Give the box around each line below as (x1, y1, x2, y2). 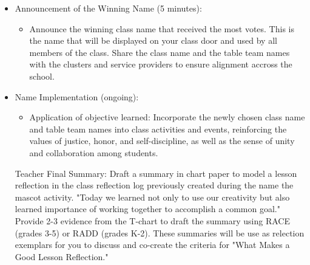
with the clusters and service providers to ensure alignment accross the (29, 58, 292, 71)
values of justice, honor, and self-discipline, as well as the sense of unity (29, 134, 295, 147)
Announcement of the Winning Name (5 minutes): (15, 2, 202, 14)
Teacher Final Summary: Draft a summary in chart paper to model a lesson (15, 167, 297, 179)
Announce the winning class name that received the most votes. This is (29, 22, 294, 35)
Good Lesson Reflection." (15, 250, 109, 263)
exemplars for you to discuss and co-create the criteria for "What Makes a (15, 238, 290, 251)
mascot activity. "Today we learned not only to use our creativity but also (15, 190, 290, 203)
